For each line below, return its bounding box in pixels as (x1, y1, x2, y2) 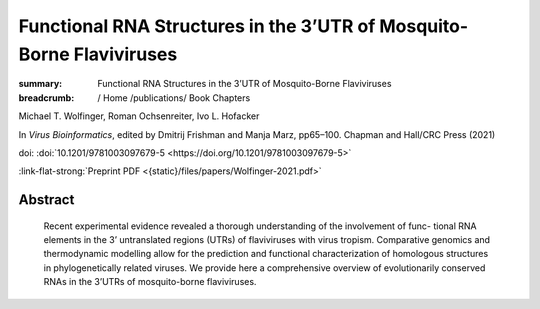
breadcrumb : (18, 91, 75, 104)
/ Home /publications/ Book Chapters (97, 91, 251, 104)
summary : (18, 78, 63, 90)
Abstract (18, 191, 75, 209)
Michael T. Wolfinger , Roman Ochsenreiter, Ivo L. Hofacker (18, 110, 260, 122)
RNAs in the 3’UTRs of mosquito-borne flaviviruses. (43, 276, 257, 288)
